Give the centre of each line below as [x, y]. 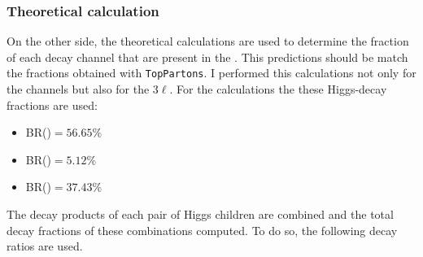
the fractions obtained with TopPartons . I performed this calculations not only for [211, 73]
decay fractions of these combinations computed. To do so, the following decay [202, 230]
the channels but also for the [78, 89]
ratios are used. [45, 246]
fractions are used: [52, 105]
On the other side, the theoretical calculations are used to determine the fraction [208, 41]
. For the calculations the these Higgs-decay [278, 89]
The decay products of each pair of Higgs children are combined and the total [200, 214]
